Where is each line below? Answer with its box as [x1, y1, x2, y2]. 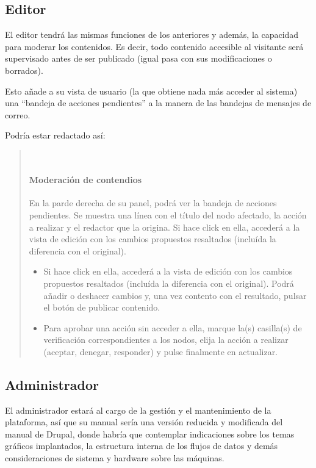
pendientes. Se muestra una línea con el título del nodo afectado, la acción [29, 208, 307, 221]
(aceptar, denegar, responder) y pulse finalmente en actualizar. [43, 345, 278, 358]
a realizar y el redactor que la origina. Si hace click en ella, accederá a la [29, 220, 300, 233]
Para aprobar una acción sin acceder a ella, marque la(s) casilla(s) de [43, 321, 302, 334]
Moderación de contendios [29, 173, 142, 186]
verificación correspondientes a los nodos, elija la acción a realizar [43, 333, 289, 346]
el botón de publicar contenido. [43, 301, 160, 314]
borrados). [5, 63, 43, 76]
